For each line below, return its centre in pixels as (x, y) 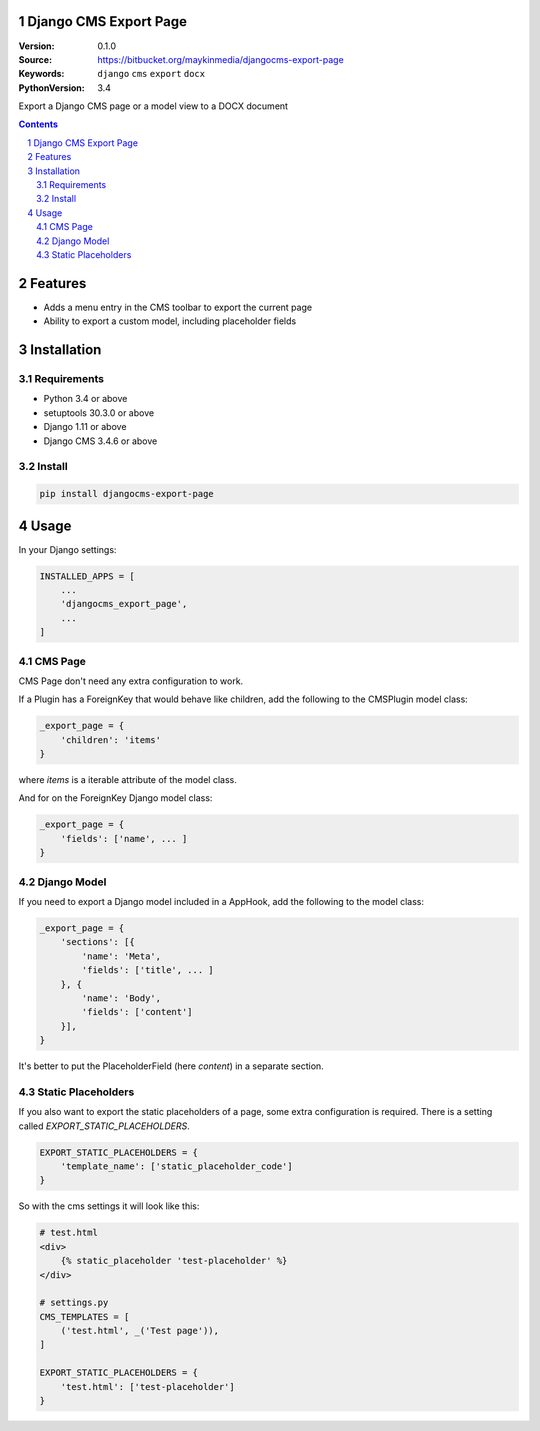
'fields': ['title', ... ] (147, 970)
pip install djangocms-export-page (126, 494)
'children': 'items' (111, 739)
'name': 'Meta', (121, 956)
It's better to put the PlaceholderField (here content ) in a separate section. (171, 1066)
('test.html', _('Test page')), (140, 1331)
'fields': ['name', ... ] (124, 838)
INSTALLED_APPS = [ (87, 576)
